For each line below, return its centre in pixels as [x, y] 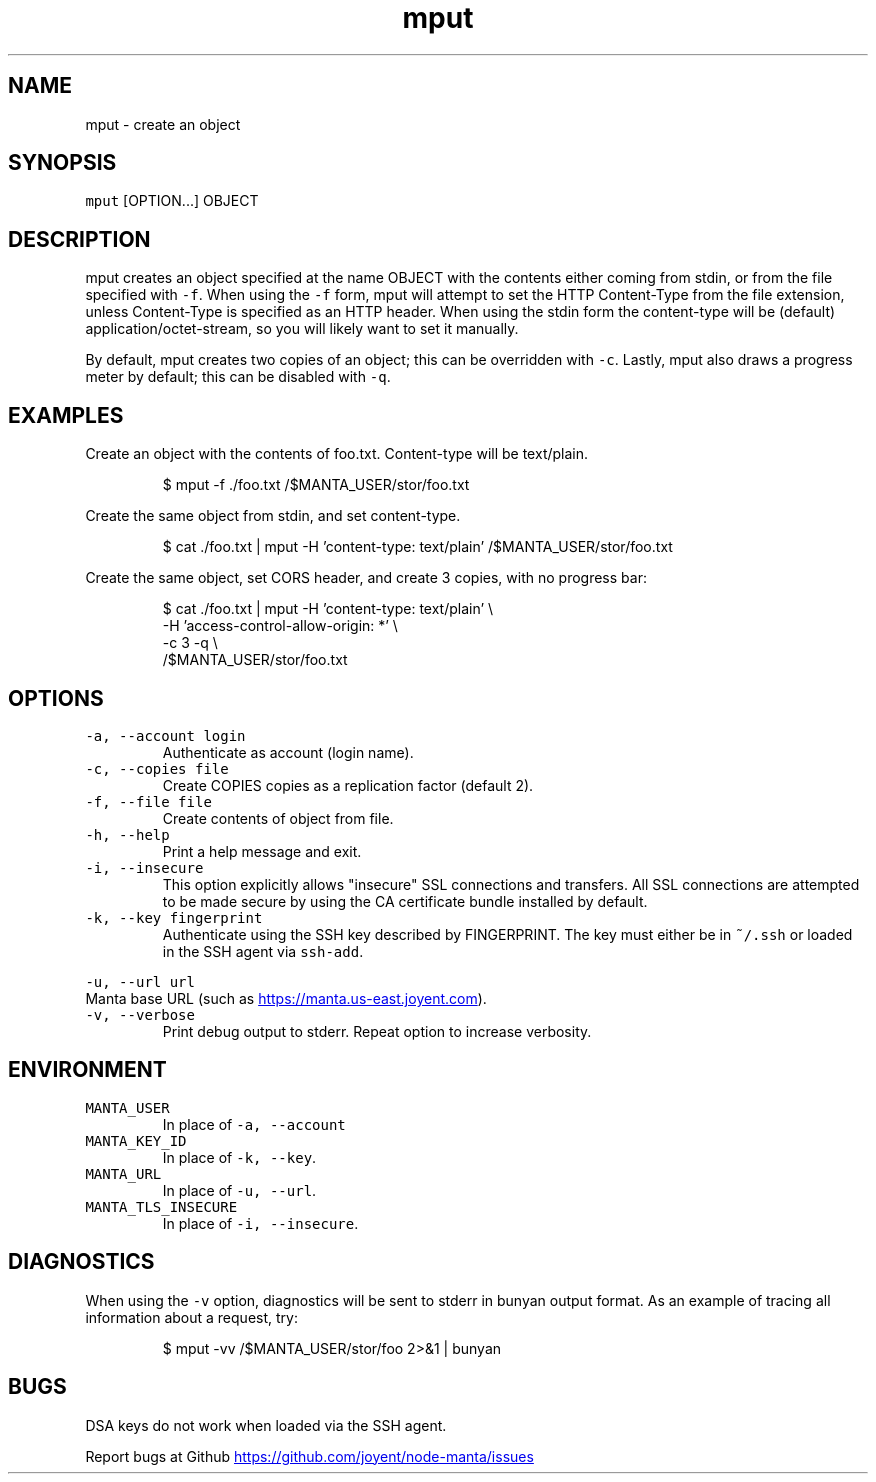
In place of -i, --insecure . [260, 1223]
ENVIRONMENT [87, 1070]
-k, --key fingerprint [174, 917]
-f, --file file [148, 801]
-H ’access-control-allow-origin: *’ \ [280, 626]
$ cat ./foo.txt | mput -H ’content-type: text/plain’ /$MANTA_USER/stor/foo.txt [417, 547]
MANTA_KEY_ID [136, 1140]
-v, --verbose [140, 1014]
